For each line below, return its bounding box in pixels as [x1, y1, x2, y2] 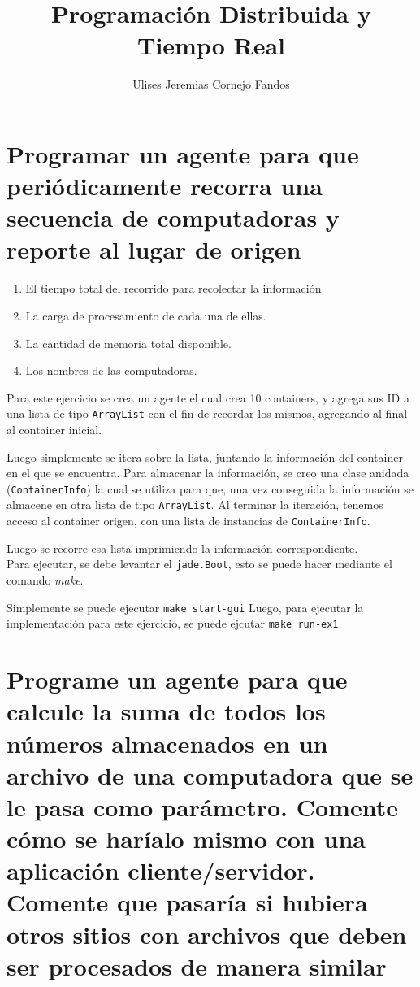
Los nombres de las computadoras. [25, 362, 197, 379]
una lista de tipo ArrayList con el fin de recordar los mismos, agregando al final [6, 405, 408, 422]
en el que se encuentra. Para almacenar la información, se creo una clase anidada [6, 464, 409, 481]
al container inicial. [6, 421, 102, 438]
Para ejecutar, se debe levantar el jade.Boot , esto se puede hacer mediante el [6, 555, 392, 572]
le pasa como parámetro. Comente [6, 789, 398, 823]
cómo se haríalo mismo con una [6, 822, 366, 855]
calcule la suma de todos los [6, 694, 326, 728]
